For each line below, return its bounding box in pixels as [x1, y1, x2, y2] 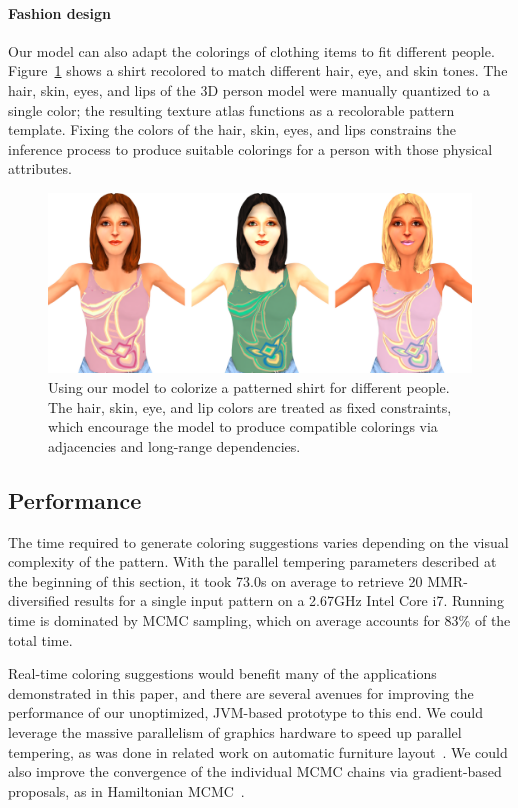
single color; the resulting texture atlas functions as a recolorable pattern [8, 99, 455, 120]
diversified [8, 590, 70, 611]
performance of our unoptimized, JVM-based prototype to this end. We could [8, 702, 483, 723]
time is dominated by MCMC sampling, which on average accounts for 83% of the [8, 610, 511, 631]
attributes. [8, 158, 72, 179]
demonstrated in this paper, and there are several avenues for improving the [8, 682, 474, 703]
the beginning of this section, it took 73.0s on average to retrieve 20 [8, 570, 423, 591]
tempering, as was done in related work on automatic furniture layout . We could [8, 741, 508, 762]
